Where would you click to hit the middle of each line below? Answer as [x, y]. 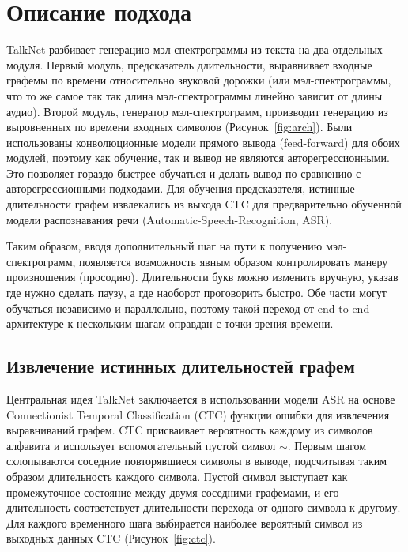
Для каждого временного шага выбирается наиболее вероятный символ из [185, 522]
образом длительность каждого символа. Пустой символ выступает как [177, 476]
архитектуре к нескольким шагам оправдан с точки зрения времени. [170, 323]
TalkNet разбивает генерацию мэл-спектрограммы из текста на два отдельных [195, 49]
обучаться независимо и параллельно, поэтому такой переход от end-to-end [188, 308]
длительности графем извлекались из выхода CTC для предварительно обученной [204, 204]
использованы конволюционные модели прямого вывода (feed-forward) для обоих [203, 142]
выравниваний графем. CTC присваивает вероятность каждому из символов [190, 430]
